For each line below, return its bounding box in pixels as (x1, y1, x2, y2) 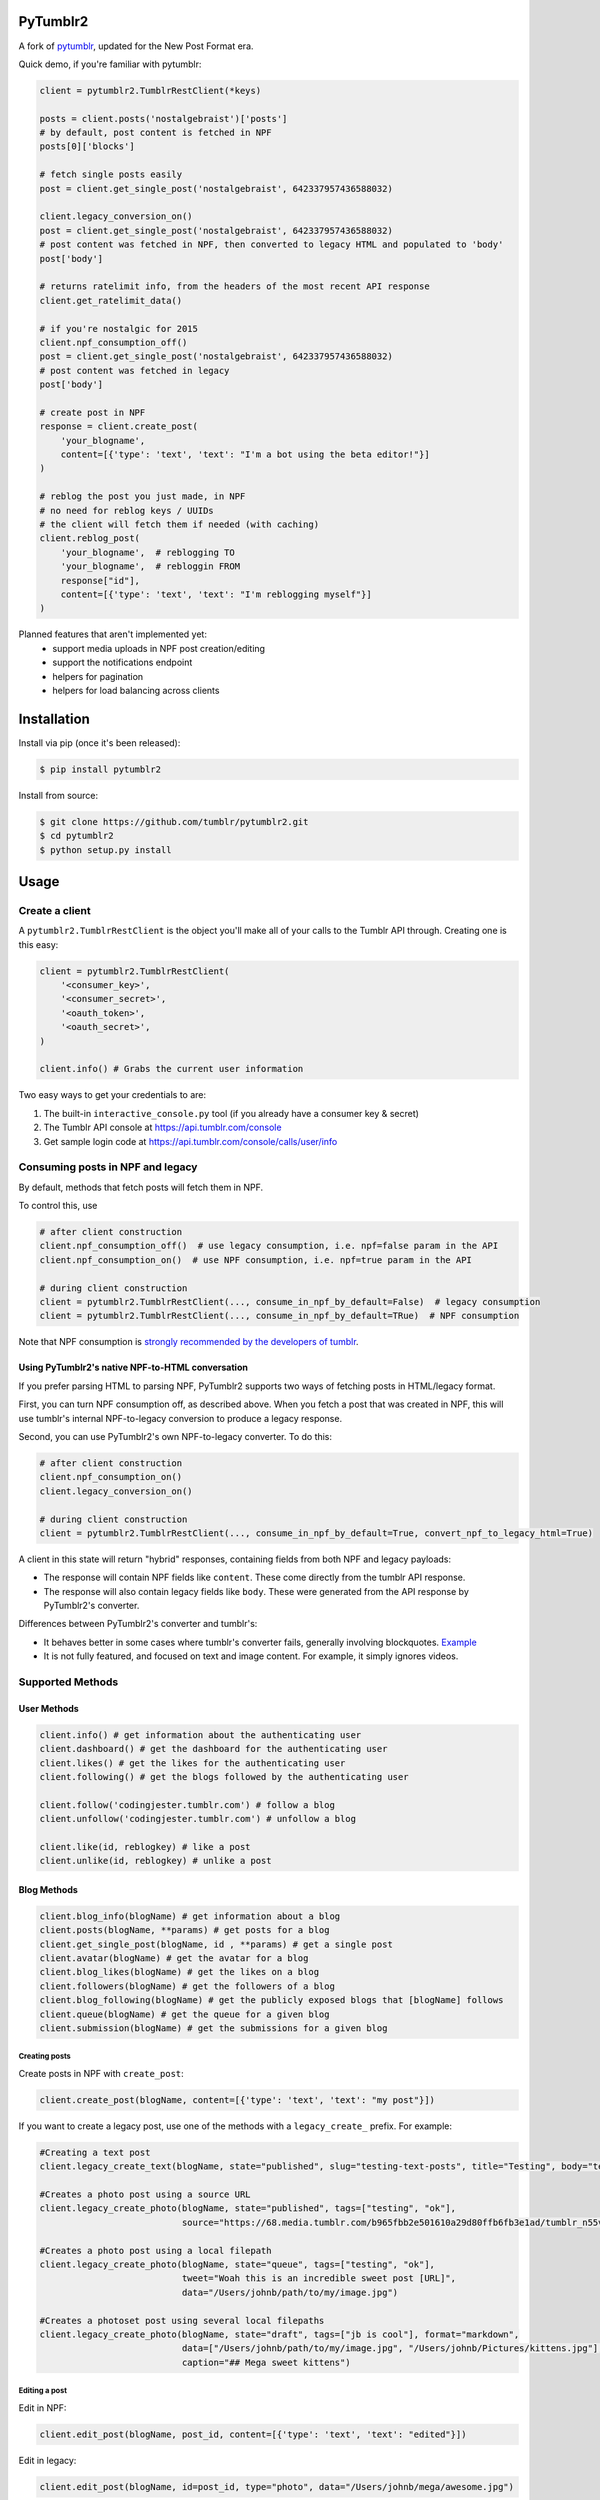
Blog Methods (18, 1883, 79, 1895)
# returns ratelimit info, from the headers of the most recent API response (39, 281, 430, 292)
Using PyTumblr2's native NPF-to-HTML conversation (18, 1361, 249, 1374)
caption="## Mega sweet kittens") (181, 2356, 351, 2368)
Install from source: (18, 789, 99, 801)
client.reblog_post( (39, 533, 140, 544)
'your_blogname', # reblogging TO (60, 546, 235, 558)
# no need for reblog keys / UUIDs (39, 505, 214, 516)
